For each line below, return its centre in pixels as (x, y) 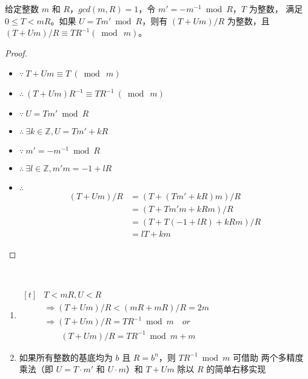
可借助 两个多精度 (268, 357)
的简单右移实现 (236, 369)
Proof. (16, 53)
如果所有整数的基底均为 (66, 357)
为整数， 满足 (276, 9)
